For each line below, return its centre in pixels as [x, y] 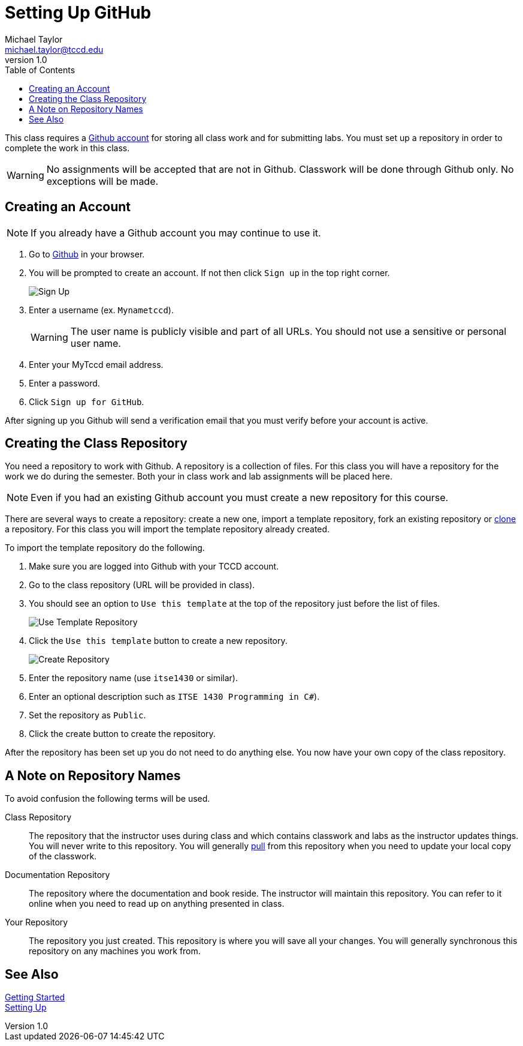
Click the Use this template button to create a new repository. [158, 641]
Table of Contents [40, 70]
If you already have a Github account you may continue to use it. [176, 233]
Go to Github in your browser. [87, 254]
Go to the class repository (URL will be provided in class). [142, 585]
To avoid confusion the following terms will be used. [108, 799]
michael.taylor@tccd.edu [54, 49]
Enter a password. [64, 383]
